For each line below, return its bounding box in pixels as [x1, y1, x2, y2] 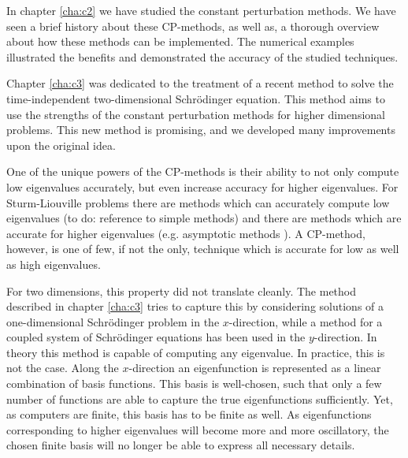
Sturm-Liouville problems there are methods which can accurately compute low [6, 194, 390, 210]
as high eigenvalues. [6, 255, 101, 272]
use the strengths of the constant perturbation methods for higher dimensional [6, 106, 385, 122]
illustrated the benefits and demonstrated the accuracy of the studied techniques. [6, 48, 399, 65]
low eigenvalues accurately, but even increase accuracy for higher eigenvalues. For [6, 178, 399, 195]
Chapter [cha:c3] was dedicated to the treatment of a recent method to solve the [6, 75, 394, 91]
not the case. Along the [6, 359, 119, 376]
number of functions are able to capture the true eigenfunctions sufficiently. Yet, [6, 390, 393, 407]
